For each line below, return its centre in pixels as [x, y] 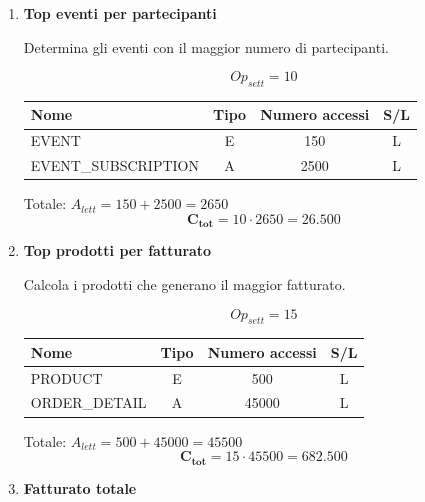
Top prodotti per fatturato [117, 250]
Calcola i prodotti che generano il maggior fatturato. [184, 283]
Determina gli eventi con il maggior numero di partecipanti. [206, 46]
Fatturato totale [80, 487]
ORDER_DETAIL [88, 402]
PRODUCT [66, 377]
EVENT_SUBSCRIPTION [115, 165]
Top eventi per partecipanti [120, 13]
